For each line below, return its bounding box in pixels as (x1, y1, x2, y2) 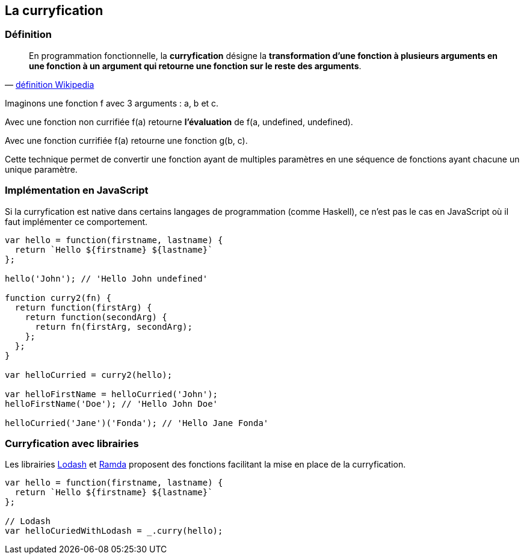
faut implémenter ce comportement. (5, 216, 148, 227)
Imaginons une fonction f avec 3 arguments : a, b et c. (5, 97, 219, 108)
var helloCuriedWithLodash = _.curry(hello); (5, 526, 223, 536)
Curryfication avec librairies (5, 437, 139, 449)
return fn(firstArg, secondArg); (35, 321, 193, 332)
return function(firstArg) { (14, 302, 152, 312)
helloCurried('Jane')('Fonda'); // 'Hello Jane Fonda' (5, 418, 269, 428)
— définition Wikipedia (5, 79, 94, 90)
